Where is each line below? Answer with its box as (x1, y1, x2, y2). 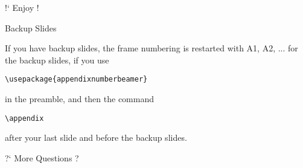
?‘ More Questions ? (5, 151, 79, 164)
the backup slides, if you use (5, 53, 109, 66)
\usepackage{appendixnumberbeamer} (5, 75, 148, 84)
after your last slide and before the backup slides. (5, 131, 187, 144)
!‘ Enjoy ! (5, 1, 39, 13)
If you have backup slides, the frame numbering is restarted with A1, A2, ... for (5, 42, 298, 54)
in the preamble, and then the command (5, 92, 154, 105)
